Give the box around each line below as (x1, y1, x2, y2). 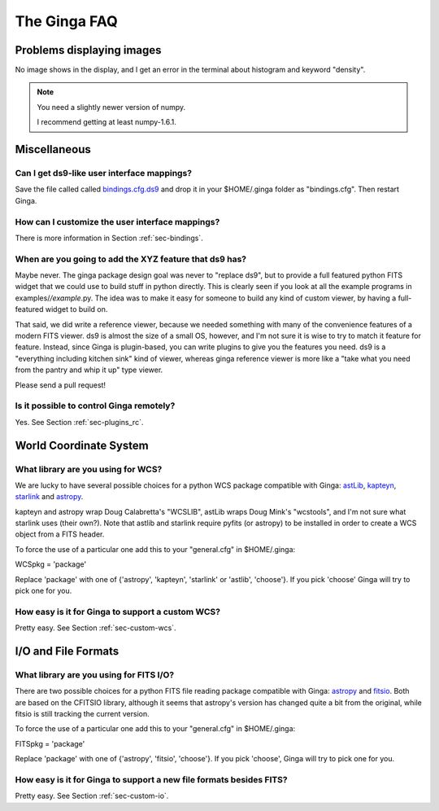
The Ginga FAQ (15, 12, 118, 30)
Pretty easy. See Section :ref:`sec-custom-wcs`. (15, 623, 176, 633)
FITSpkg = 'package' (15, 739, 85, 748)
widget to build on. (45, 305, 108, 314)
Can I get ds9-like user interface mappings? (15, 168, 193, 179)
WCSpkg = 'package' (15, 559, 87, 569)
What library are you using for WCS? (15, 463, 163, 475)
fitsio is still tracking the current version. (15, 709, 150, 719)
